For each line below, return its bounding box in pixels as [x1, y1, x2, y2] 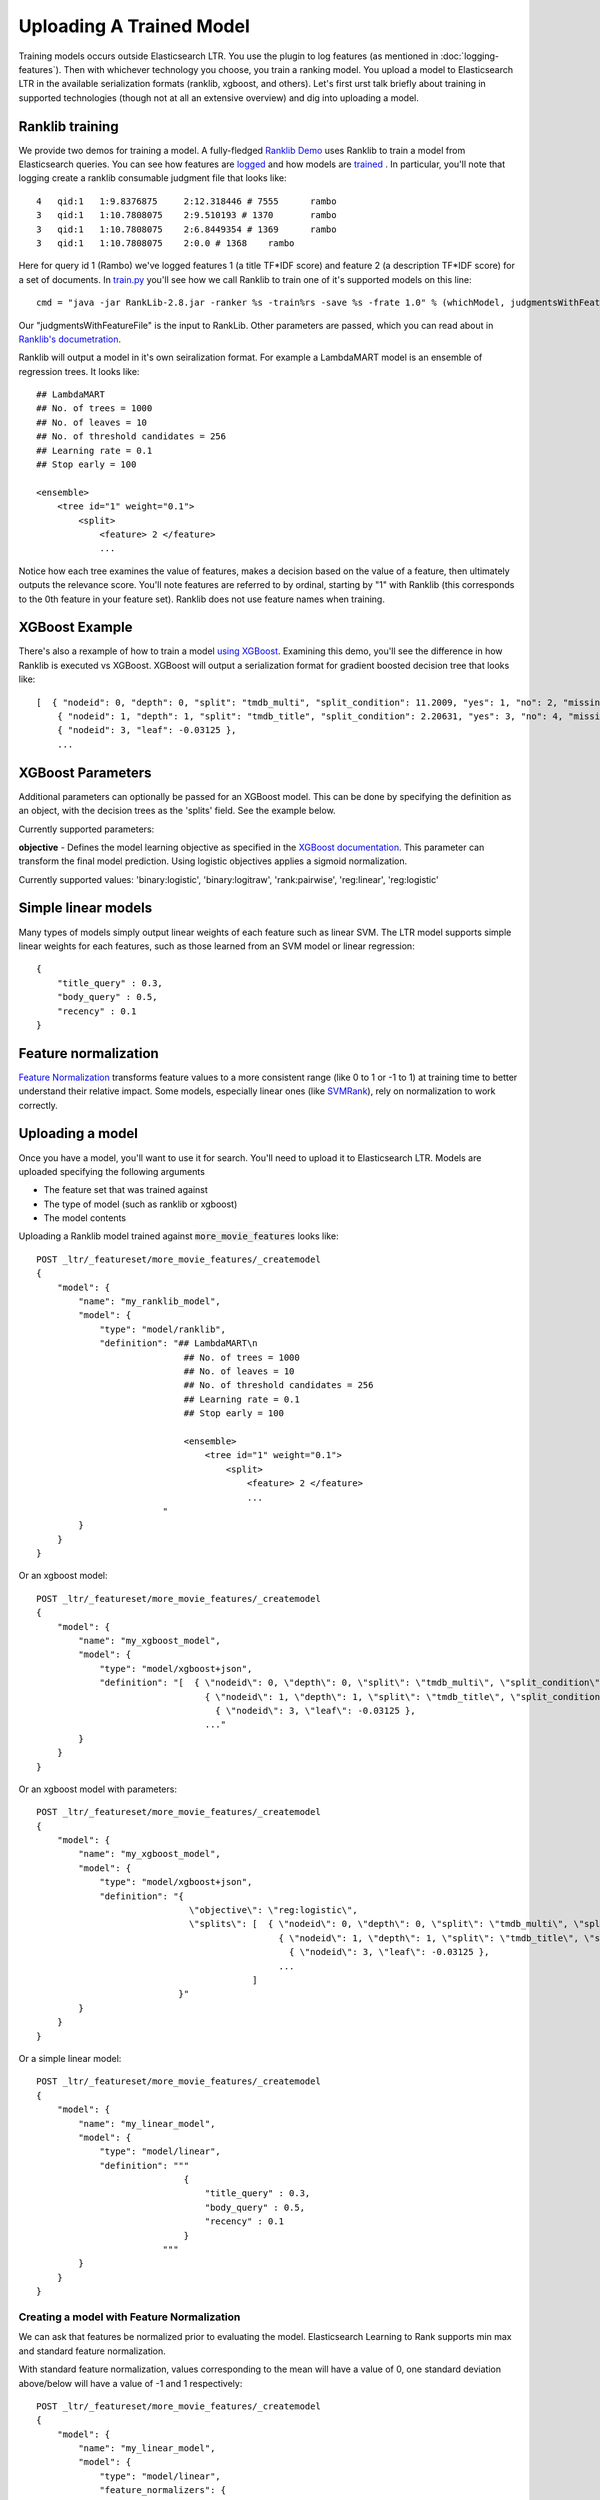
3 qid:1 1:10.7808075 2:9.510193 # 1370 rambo [36, 210, 337, 221]
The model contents [43, 1212, 127, 1224]
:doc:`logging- [440, 50, 500, 62]
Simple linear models [18, 900, 153, 917]
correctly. [18, 1099, 59, 1111]
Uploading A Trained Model [18, 15, 250, 37]
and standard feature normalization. [18, 2345, 167, 2357]
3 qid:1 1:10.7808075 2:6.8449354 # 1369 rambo [36, 223, 337, 235]
